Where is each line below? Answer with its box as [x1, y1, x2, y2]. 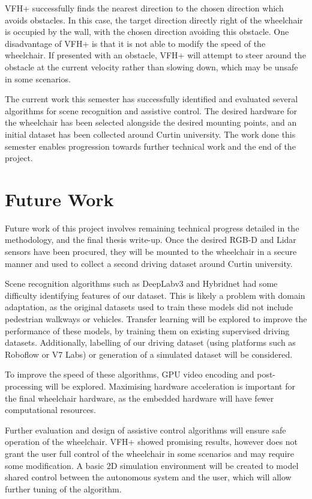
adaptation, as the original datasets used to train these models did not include [5, 301, 293, 313]
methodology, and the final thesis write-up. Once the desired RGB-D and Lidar [5, 233, 296, 246]
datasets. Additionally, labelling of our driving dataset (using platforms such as [5, 336, 296, 349]
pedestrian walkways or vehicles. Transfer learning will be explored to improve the [5, 313, 307, 325]
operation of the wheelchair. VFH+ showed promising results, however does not [5, 435, 298, 448]
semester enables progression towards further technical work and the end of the [5, 139, 296, 152]
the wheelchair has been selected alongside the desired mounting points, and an [5, 116, 297, 129]
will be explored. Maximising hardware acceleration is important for [45, 379, 295, 392]
